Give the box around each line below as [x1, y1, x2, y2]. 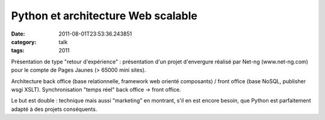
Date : [11, 30, 25, 37]
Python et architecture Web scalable [11, 9, 198, 22]
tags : [11, 47, 25, 54]
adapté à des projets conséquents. [11, 106, 97, 113]
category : [11, 38, 37, 45]
